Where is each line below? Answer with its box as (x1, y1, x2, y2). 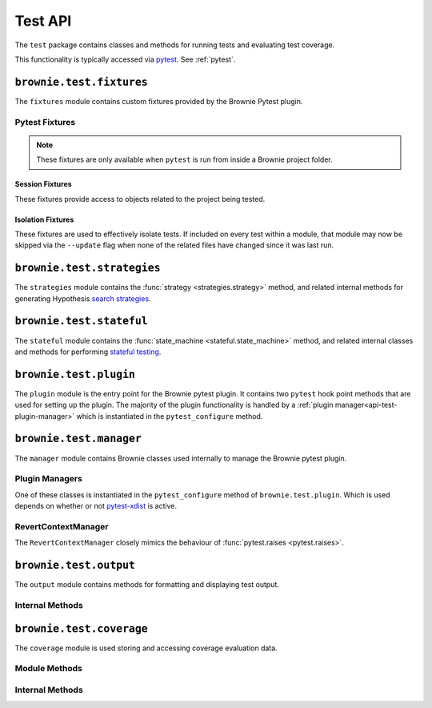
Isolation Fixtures (14, 215, 74, 224)
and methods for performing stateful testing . (14, 347, 162, 356)
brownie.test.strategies (14, 261, 161, 275)
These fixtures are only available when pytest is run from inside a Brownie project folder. (36, 155, 333, 164)
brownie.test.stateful (14, 315, 148, 328)
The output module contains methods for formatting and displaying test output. (14, 580, 280, 589)
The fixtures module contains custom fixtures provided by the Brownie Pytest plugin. (14, 96, 303, 106)
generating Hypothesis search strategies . (14, 293, 151, 304)
